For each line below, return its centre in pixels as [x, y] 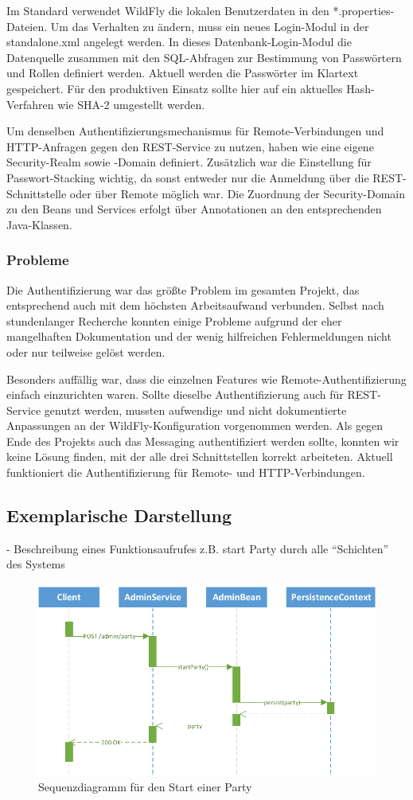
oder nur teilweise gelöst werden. [86, 351]
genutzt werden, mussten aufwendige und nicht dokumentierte [195, 410]
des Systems [36, 564]
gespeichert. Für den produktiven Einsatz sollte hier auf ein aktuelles [175, 88]
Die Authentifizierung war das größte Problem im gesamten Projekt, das [183, 289]
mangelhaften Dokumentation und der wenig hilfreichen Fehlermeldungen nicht [199, 336]
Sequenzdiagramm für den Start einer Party [145, 787]
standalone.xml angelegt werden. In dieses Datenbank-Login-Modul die [179, 42]
